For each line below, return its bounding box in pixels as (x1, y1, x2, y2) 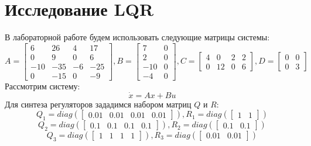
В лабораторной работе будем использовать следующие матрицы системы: (5, 31, 270, 43)
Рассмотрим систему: (5, 79, 80, 92)
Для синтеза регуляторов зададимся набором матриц (5, 98, 192, 110)
